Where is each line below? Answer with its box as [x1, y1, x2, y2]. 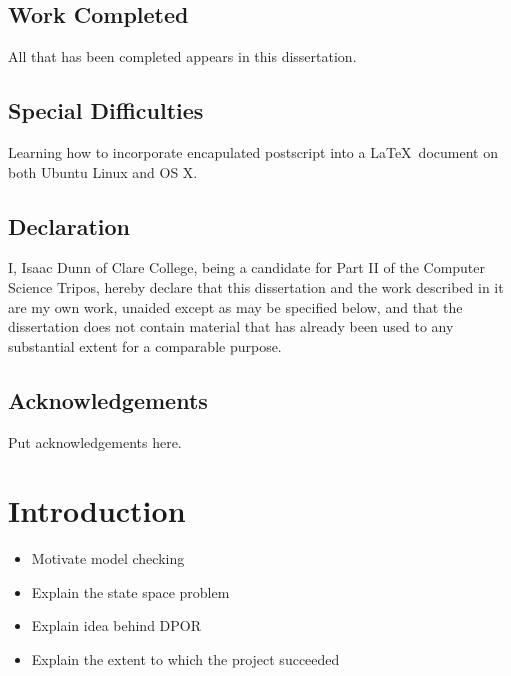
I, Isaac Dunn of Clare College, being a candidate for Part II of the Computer [8, 257, 486, 278]
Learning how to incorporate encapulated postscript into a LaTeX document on [8, 142, 498, 162]
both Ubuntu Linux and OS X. [8, 161, 198, 182]
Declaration [8, 210, 131, 241]
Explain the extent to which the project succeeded [31, 649, 340, 670]
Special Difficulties [8, 95, 204, 126]
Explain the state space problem [31, 581, 230, 602]
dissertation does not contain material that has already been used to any [8, 316, 454, 337]
